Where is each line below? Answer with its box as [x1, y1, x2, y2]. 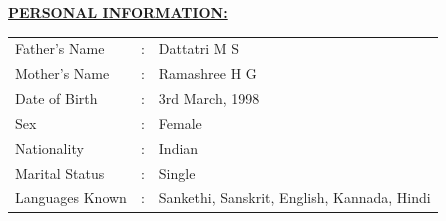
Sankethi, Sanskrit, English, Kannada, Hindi [158, 187, 431, 208]
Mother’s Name [15, 63, 110, 84]
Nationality [15, 137, 84, 158]
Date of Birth [15, 88, 98, 109]
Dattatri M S [158, 38, 240, 59]
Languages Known [15, 187, 127, 208]
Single [158, 162, 196, 183]
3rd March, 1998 [158, 88, 260, 109]
